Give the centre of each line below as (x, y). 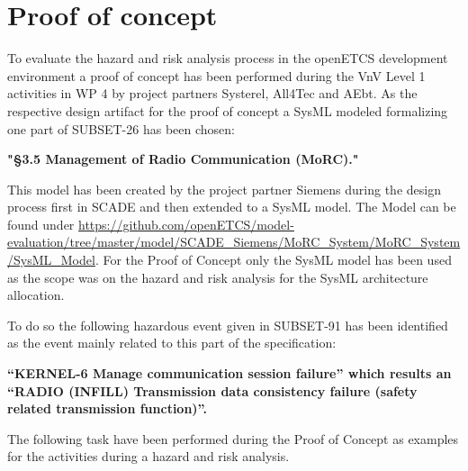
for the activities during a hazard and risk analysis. (148, 456)
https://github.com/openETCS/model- (186, 224)
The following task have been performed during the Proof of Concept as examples (233, 438)
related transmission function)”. (107, 408)
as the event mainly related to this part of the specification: (172, 343)
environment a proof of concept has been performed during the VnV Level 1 (216, 75)
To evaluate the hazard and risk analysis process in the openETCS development (228, 58)
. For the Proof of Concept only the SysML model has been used (273, 260)
